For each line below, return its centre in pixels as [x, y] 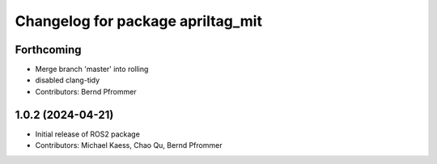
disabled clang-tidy [68, 80]
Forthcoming [48, 50]
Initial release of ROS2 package [88, 134]
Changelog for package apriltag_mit [139, 21]
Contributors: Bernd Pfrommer [86, 91]
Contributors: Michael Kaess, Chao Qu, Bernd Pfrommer [129, 145]
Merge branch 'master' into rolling [92, 69]
